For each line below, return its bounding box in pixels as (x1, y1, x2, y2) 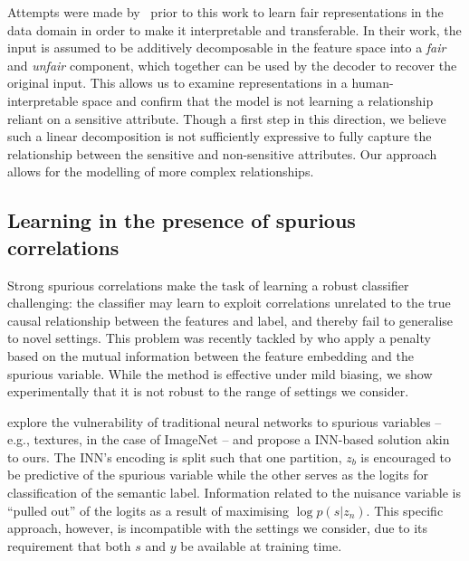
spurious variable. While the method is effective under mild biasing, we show (7, 364, 433, 383)
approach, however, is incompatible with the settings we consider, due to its (7, 518, 428, 537)
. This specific (366, 500, 444, 519)
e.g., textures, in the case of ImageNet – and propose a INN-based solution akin (7, 430, 450, 449)
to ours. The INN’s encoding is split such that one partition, (7, 447, 342, 466)
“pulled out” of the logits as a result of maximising (7, 500, 290, 519)
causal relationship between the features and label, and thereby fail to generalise (7, 310, 454, 329)
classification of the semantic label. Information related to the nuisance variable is (7, 483, 461, 502)
